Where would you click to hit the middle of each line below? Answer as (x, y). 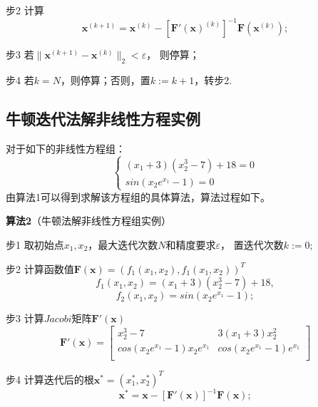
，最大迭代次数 (123, 245)
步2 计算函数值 (40, 268)
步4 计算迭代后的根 (50, 379)
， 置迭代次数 (252, 245)
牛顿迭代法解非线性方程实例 (103, 118)
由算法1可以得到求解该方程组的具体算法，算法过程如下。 (138, 196)
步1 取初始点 (35, 245)
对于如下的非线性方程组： (66, 148)
